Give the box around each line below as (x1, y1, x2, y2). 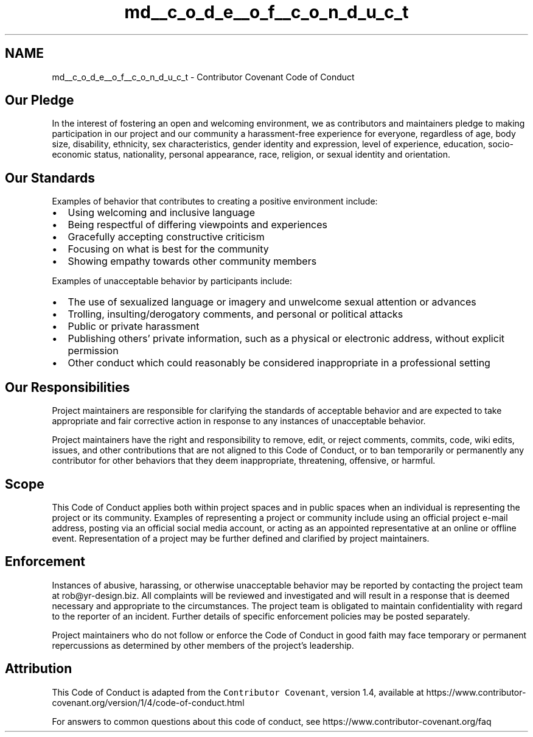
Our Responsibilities (5, 379, 130, 395)
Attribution (5, 661, 72, 677)
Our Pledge (5, 93, 74, 108)
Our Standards (5, 170, 96, 186)
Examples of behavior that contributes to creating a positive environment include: (52, 196, 378, 207)
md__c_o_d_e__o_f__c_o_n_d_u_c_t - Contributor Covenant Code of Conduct (52, 71, 355, 82)
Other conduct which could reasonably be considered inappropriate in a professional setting (68, 357, 490, 369)
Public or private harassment (68, 320, 200, 333)
